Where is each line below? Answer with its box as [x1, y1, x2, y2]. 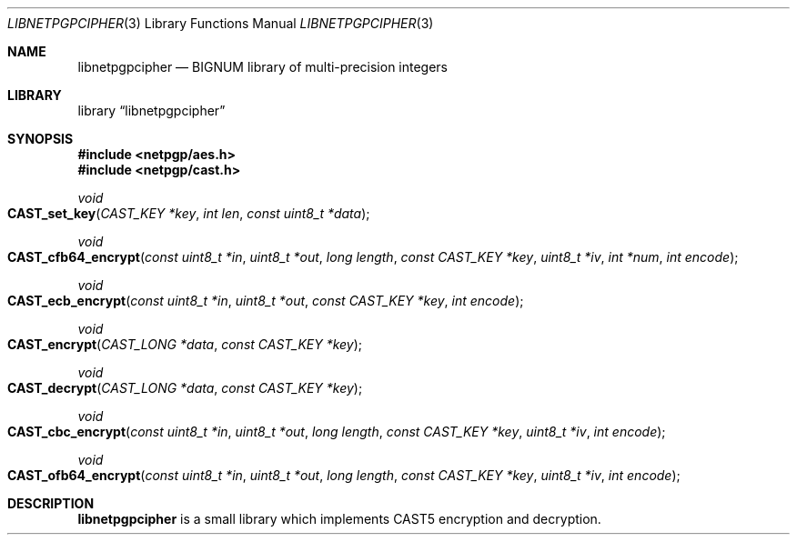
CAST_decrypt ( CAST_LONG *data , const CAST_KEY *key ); [7, 380, 363, 396]
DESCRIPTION [7, 496, 95, 511]
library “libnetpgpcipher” [77, 103, 226, 118]
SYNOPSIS [7, 131, 74, 146]
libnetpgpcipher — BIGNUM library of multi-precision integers [77, 59, 449, 75]
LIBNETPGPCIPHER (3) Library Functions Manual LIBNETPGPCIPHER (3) [7, 15, 434, 31]
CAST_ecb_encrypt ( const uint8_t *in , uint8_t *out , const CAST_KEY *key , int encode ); [7, 293, 524, 308]
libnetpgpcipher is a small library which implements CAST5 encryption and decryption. [77, 511, 601, 527]
